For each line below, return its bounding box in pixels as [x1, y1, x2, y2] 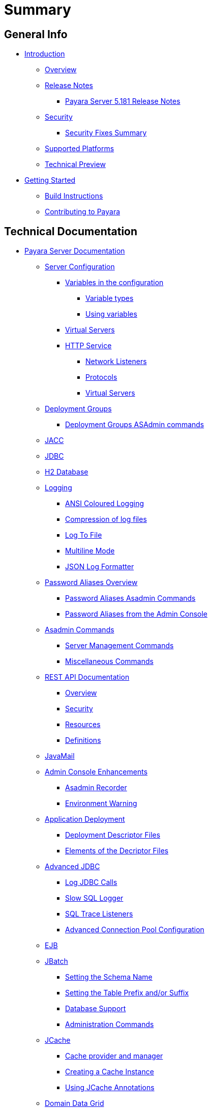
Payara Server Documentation [24, 246, 125, 256]
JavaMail [45, 752, 75, 761]
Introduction [24, 49, 65, 59]
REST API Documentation [45, 673, 130, 682]
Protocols [85, 373, 117, 382]
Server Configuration [45, 262, 115, 271]
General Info [4, 27, 68, 41]
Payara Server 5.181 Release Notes [65, 97, 180, 106]
